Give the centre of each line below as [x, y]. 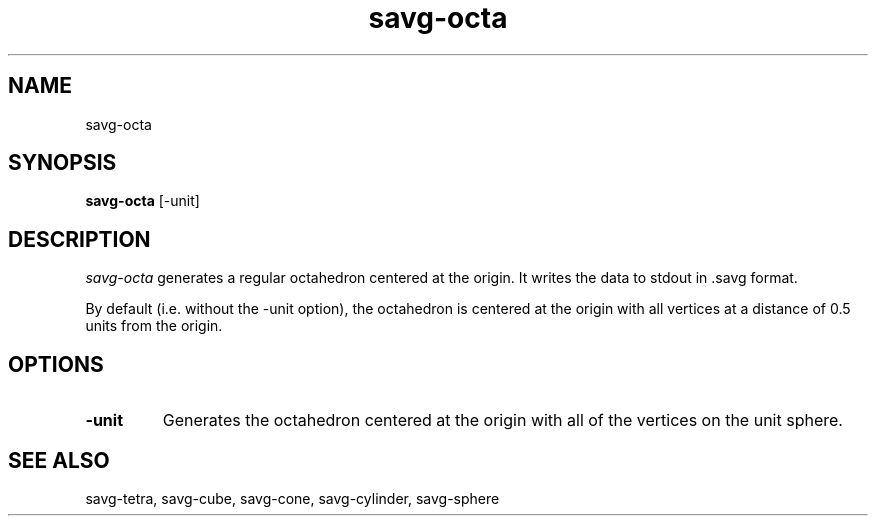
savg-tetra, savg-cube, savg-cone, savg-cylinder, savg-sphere [292, 498]
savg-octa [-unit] [142, 201]
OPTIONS [56, 364]
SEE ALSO [59, 460]
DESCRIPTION [79, 239]
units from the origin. [154, 326]
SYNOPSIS [62, 163]
